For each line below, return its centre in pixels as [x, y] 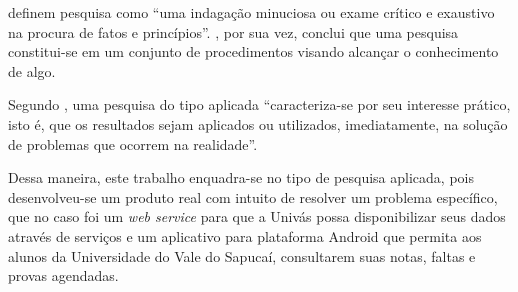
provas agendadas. [63, 275]
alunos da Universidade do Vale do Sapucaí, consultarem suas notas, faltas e [242, 255]
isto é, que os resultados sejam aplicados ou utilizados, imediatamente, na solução [258, 123]
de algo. [32, 70]
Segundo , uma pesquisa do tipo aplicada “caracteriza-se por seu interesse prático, [259, 104]
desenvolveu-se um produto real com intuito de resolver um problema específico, [253, 196]
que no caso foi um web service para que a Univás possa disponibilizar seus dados [257, 216]
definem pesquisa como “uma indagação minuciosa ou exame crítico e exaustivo [251, 12]
